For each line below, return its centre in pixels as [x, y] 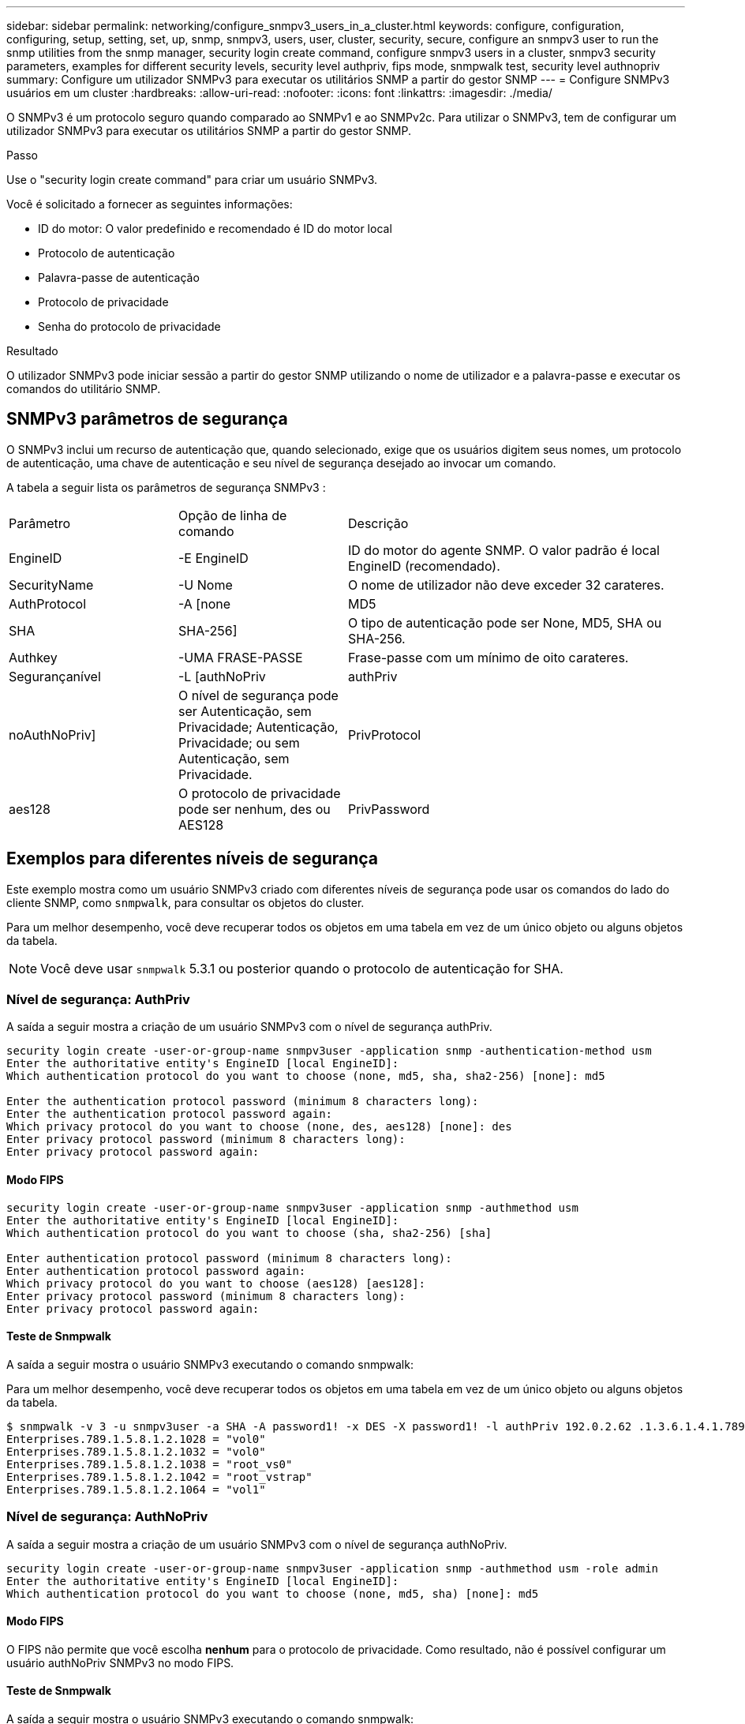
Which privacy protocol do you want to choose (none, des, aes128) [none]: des [259, 1127]
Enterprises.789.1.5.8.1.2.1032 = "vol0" [136, 1451]
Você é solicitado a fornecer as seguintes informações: [150, 204]
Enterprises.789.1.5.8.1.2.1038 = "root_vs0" [150, 1464]
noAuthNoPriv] [52, 735]
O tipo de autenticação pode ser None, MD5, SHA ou [505, 622]
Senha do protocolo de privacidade [129, 326]
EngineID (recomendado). [424, 566]
